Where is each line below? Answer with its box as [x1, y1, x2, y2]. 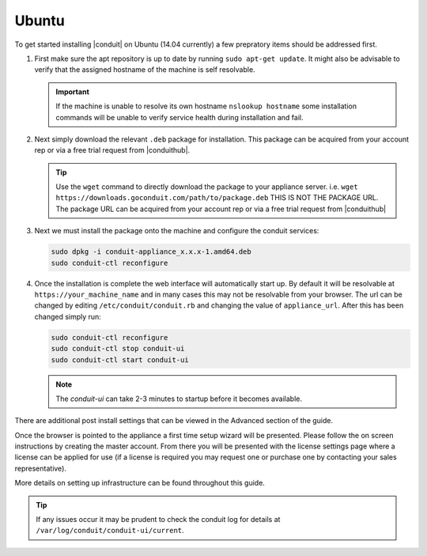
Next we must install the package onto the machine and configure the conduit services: [34, 226, 319, 236]
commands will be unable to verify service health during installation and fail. [55, 112, 304, 122]
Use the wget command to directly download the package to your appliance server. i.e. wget [55, 182, 359, 191]
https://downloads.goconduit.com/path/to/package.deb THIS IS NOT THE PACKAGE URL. [55, 193, 379, 202]
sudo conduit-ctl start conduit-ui [51, 355, 189, 364]
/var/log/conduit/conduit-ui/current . [36, 526, 185, 535]
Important [55, 87, 90, 96]
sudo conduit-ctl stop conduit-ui [51, 344, 185, 354]
